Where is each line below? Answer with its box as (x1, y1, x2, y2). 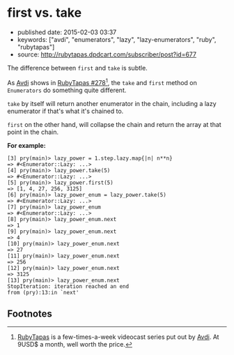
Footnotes (7, 308, 52, 319)
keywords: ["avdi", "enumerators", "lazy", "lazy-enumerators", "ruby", (17, 35, 217, 43)
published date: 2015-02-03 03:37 (17, 28, 117, 36)
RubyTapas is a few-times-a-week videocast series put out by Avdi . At (17, 333, 219, 341)
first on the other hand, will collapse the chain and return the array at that (7, 120, 221, 128)
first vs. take (7, 5, 82, 21)
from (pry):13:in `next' (7, 289, 79, 296)
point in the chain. (7, 128, 59, 136)
